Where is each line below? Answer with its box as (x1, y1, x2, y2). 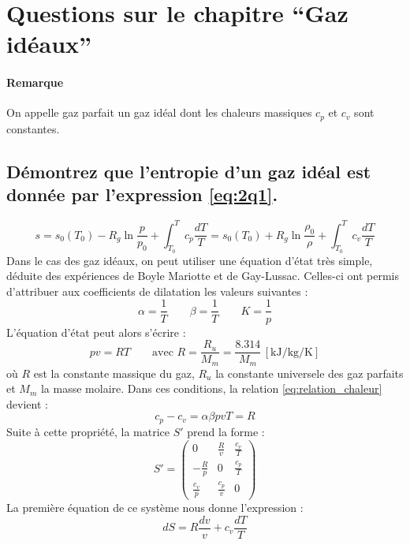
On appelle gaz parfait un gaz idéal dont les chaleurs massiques (6, 104, 312, 121)
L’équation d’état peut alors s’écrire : (6, 323, 186, 340)
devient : (6, 395, 48, 412)
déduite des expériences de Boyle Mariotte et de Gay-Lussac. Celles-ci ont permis (6, 267, 399, 284)
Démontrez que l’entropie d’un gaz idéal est (6, 159, 371, 183)
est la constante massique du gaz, (33, 364, 195, 381)
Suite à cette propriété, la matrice (6, 423, 170, 439)
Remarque (6, 74, 64, 91)
